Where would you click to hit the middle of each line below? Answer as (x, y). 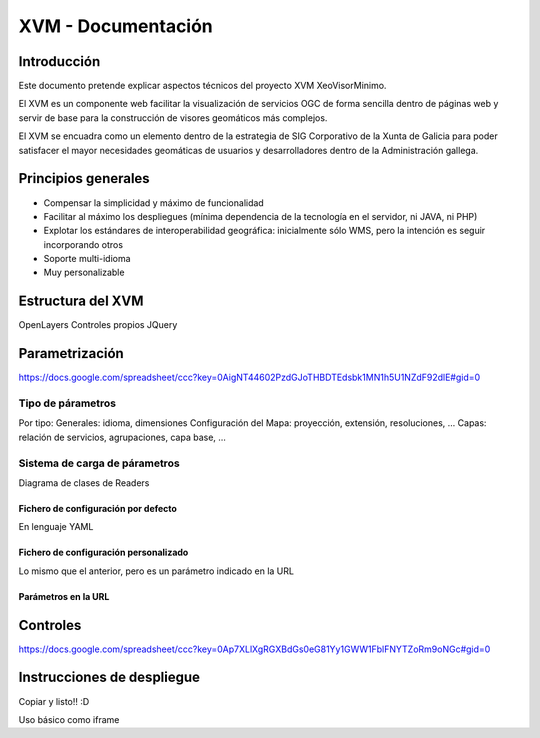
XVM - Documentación (116, 26)
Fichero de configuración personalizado (103, 552)
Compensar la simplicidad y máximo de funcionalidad (153, 202)
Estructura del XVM (81, 301)
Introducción (59, 61)
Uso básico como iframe (69, 719)
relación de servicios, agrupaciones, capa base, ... (122, 437)
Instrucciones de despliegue (109, 677)
